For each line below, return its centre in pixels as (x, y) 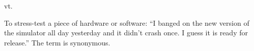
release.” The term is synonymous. (57, 42)
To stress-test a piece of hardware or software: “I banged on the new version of (127, 22)
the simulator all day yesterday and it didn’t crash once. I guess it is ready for (126, 33)
